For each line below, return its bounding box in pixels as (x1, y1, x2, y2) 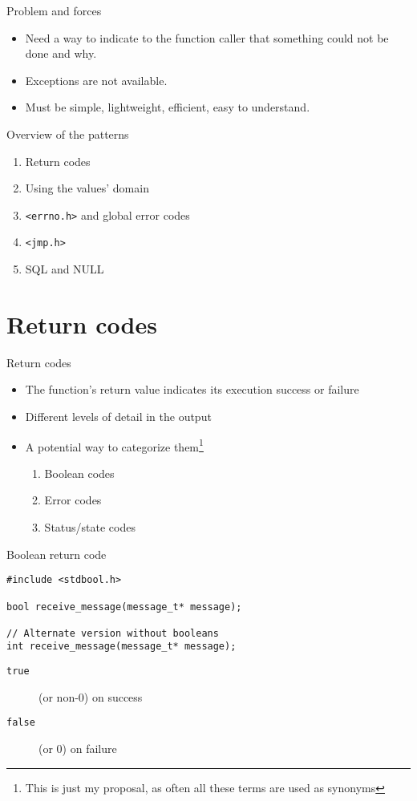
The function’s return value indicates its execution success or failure (25, 381, 359, 398)
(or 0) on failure (38, 740, 117, 757)
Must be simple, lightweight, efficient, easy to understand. (25, 99, 310, 115)
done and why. (25, 45, 97, 62)
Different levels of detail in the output (25, 407, 212, 424)
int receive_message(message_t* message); (6, 641, 237, 653)
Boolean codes (44, 464, 115, 481)
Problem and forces (6, 2, 102, 18)
